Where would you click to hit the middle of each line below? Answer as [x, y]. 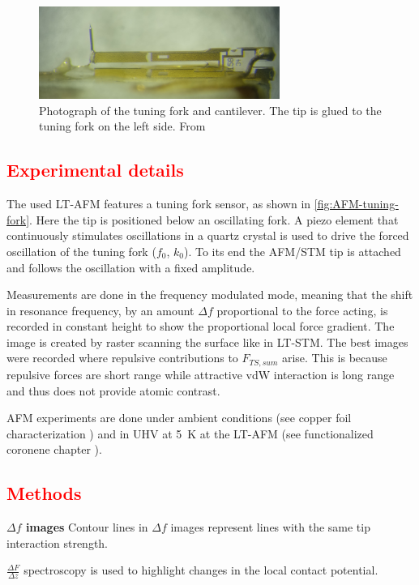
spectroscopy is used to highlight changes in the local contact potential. [201, 570]
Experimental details [95, 170]
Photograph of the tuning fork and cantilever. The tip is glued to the [210, 110]
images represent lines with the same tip [270, 527]
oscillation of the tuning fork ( [81, 251]
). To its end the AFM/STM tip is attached [292, 251]
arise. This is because [334, 358]
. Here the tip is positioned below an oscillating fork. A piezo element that [214, 219]
